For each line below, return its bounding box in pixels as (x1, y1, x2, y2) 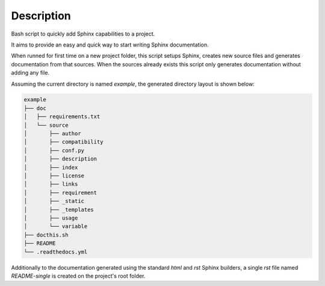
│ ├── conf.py (23, 147, 84, 154)
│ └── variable (23, 223, 88, 230)
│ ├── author (23, 130, 81, 137)
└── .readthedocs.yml (23, 248, 88, 255)
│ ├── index (23, 164, 78, 171)
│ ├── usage (23, 214, 78, 221)
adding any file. (11, 69, 50, 77)
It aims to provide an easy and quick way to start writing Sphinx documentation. (11, 41, 209, 48)
